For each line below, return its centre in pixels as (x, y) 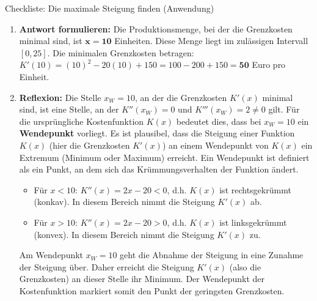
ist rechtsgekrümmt (255, 189)
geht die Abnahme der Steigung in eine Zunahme (212, 255)
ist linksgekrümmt (253, 222)
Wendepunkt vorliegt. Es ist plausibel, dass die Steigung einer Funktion (157, 133)
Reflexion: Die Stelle (60, 97)
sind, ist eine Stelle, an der (69, 109)
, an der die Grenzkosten (181, 97)
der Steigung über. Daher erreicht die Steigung (107, 266)
